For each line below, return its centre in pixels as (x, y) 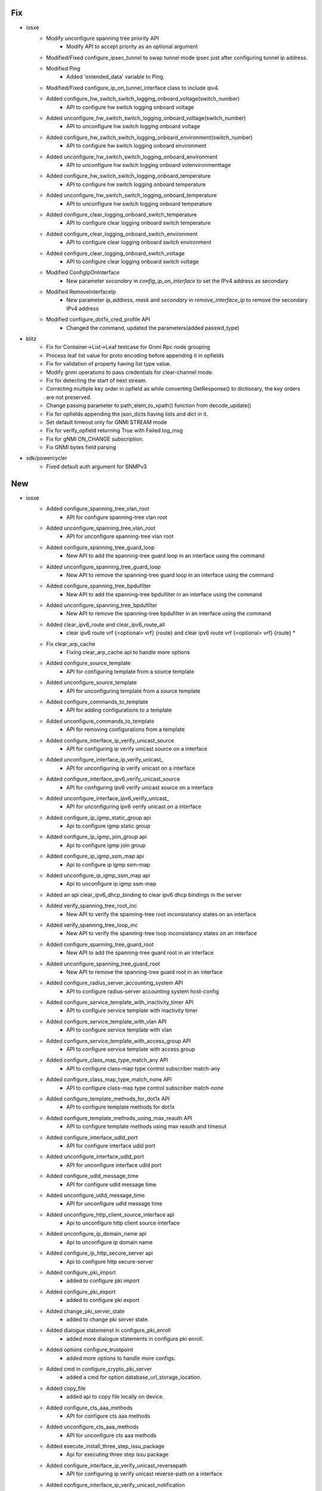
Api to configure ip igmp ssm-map (108, 864)
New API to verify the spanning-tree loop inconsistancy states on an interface (162, 933)
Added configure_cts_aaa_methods (89, 1408)
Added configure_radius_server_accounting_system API (115, 983)
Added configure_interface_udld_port (92, 1137)
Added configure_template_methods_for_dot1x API (108, 1099)
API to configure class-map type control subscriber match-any (143, 1068)
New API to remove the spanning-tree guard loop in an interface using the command (170, 575)
